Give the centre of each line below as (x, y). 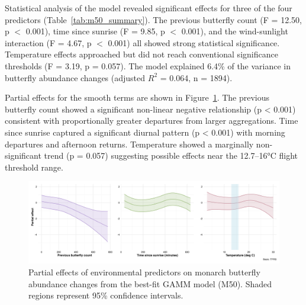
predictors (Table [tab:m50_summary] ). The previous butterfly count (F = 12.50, (153, 19)
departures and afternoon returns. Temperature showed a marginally (129, 144)
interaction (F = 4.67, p (48, 42)
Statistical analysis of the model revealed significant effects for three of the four (149, 8)
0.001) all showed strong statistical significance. (194, 42)
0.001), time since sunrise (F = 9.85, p (95, 31)
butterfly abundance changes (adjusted (75, 77)
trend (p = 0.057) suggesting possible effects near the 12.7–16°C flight (171, 155)
